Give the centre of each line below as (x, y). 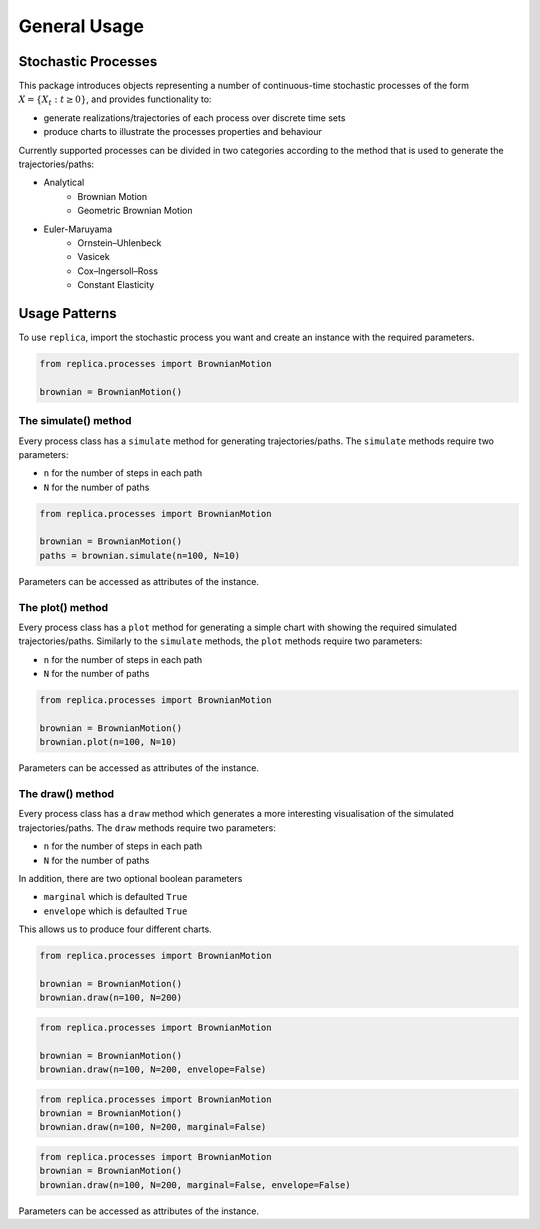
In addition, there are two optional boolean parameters (130, 879)
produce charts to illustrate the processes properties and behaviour (182, 132)
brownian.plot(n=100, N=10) (108, 742)
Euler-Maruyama (78, 229)
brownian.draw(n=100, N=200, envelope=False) (153, 1069)
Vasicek (93, 257)
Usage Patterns (67, 313)
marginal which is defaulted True (115, 897)
